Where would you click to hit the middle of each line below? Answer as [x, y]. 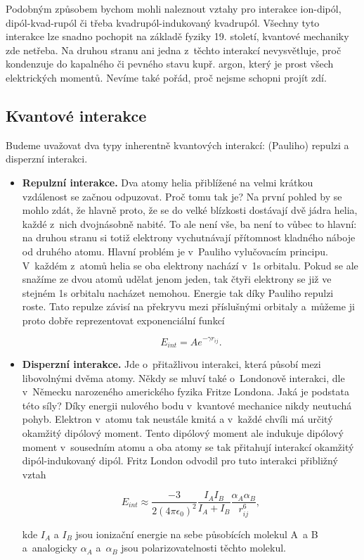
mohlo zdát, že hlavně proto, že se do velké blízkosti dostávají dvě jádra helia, [190, 210]
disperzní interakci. [47, 159]
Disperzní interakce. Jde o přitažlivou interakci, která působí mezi [171, 364]
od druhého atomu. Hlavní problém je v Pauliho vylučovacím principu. [175, 251]
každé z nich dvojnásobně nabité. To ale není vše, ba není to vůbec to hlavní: [189, 223]
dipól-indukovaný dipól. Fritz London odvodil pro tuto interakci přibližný [180, 460]
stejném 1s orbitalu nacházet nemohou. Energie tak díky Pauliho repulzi [178, 292]
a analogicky [50, 548]
